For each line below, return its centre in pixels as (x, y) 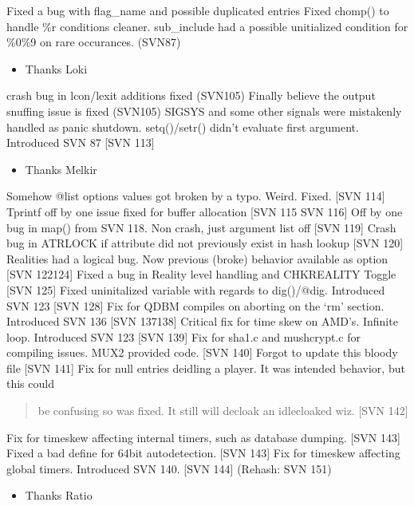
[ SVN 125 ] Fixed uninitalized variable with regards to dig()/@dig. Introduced (196, 289)
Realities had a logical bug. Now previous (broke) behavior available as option (197, 258)
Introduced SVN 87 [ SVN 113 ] (81, 142)
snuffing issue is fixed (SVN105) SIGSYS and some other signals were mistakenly (204, 111)
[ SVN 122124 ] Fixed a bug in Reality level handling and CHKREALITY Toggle (201, 274)
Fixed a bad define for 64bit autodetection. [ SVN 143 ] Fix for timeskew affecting (203, 453)
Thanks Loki (56, 68)
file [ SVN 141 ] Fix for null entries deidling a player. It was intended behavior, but (206, 368)
